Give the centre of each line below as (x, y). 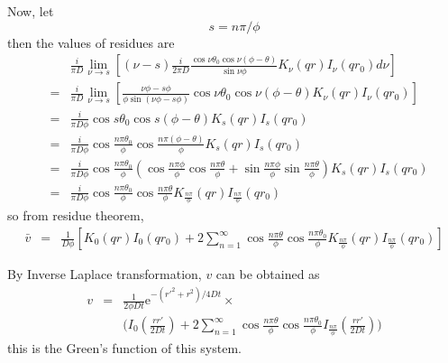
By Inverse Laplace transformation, (105, 274)
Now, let (31, 11)
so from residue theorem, (76, 215)
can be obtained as (268, 274)
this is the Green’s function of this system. (124, 347)
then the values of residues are (91, 42)
